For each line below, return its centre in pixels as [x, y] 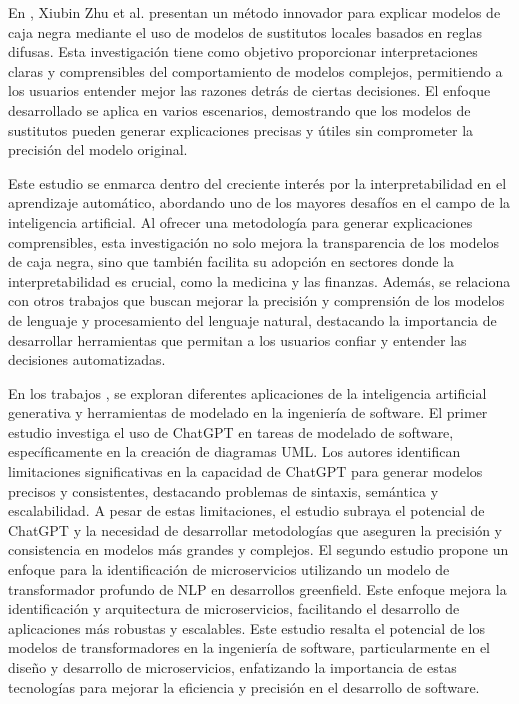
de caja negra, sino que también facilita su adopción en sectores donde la [231, 261]
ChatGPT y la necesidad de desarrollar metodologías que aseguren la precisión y [255, 529]
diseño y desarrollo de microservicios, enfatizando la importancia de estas [232, 667]
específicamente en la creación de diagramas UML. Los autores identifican [234, 451]
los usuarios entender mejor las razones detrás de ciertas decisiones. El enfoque [249, 90]
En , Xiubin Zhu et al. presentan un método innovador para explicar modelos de [254, 12]
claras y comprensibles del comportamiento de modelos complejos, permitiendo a [255, 70]
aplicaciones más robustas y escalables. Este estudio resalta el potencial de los [246, 627]
